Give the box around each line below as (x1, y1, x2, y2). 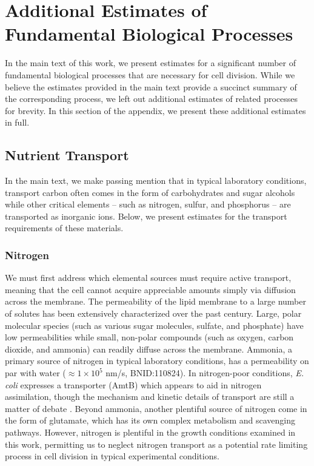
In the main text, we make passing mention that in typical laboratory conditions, (5, 174, 307, 187)
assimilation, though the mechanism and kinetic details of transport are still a (5, 390, 295, 403)
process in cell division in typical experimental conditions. (5, 450, 219, 462)
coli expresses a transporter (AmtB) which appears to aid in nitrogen (5, 378, 262, 391)
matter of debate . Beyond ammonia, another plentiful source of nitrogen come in (5, 402, 307, 414)
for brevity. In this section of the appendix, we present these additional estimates (5, 104, 306, 116)
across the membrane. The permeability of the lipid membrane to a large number (5, 295, 306, 308)
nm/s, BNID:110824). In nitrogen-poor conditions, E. (105, 366, 304, 379)
